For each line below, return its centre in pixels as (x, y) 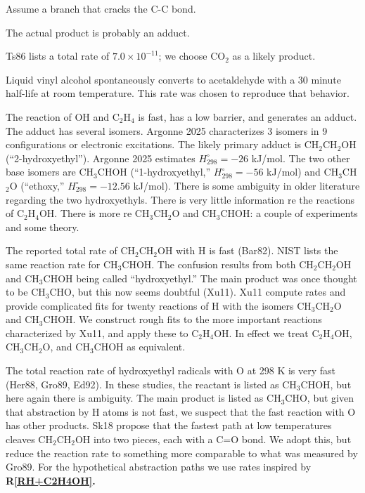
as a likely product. (274, 56)
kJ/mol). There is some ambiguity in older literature (246, 185)
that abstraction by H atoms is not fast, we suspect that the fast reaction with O (181, 411)
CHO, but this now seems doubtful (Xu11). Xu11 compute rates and (198, 292)
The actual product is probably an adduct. (98, 32)
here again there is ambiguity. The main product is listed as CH (143, 398)
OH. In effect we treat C (267, 333)
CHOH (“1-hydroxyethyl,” (154, 172)
